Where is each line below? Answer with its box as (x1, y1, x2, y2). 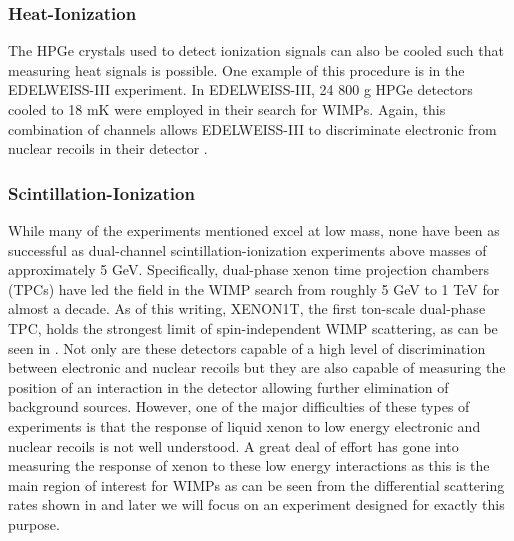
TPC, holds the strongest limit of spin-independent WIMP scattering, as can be (8, 317, 498, 338)
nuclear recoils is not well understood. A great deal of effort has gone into (8, 435, 459, 456)
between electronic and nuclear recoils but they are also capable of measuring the (8, 357, 506, 378)
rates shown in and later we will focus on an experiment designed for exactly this (8, 494, 505, 515)
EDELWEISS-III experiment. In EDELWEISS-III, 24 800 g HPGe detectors (8, 79, 473, 100)
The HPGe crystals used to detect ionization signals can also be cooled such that (8, 40, 504, 61)
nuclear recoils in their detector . (8, 138, 208, 159)
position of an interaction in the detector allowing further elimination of (8, 376, 449, 397)
